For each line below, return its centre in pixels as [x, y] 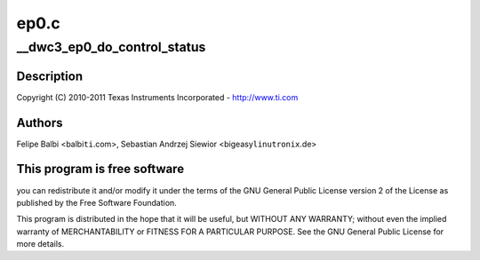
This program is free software [100, 169]
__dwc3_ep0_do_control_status [111, 47]
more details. [40, 244]
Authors [40, 123]
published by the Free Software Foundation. [96, 202]
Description [50, 76]
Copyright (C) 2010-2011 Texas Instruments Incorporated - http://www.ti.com [157, 97]
